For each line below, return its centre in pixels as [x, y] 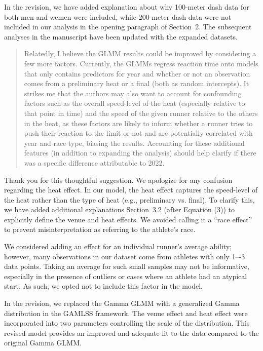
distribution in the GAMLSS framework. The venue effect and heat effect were [126, 313]
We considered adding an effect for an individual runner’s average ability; [118, 246]
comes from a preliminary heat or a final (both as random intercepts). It [137, 83]
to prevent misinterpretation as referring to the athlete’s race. [100, 229]
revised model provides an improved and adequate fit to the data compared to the [131, 333]
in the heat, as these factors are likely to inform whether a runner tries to [138, 123]
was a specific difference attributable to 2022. [94, 162]
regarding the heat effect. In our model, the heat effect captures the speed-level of [131, 190]
